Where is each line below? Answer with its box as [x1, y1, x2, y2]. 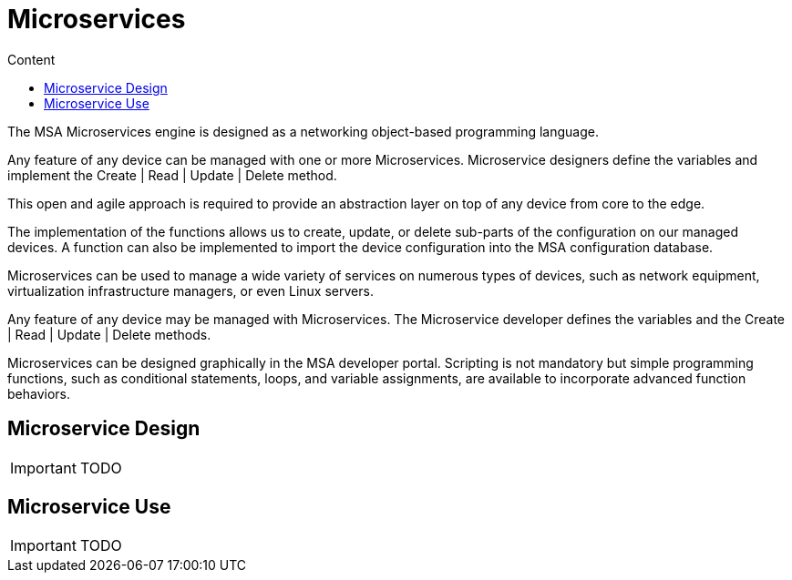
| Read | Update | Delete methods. [7, 326, 211, 342]
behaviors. [7, 385, 71, 402]
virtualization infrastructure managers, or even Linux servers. [7, 282, 374, 299]
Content [7, 51, 56, 67]
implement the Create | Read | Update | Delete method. [7, 167, 337, 183]
